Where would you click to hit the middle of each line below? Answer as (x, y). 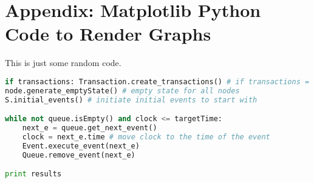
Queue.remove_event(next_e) (79, 155)
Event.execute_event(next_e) (81, 146)
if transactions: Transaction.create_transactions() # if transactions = (157, 82)
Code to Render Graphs (108, 34)
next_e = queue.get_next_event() (90, 128)
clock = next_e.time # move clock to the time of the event (146, 137)
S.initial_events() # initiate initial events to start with (131, 100)
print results (33, 174)
